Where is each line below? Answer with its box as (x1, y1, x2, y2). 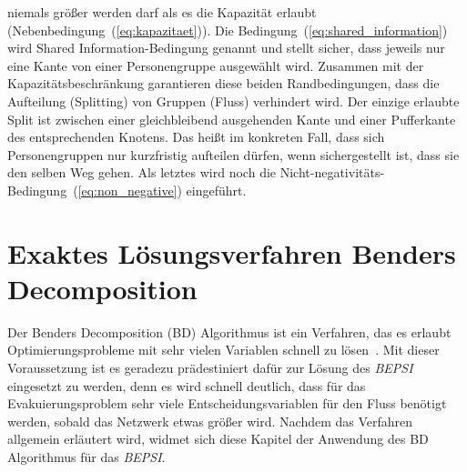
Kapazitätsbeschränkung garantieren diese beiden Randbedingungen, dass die (7, 74, 440, 93)
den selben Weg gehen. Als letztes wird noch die (7, 163, 277, 182)
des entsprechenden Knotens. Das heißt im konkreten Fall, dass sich (7, 127, 385, 146)
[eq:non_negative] (77, 180, 178, 199)
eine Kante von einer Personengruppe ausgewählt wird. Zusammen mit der (7, 55, 424, 75)
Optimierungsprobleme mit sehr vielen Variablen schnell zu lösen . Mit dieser (7, 340, 440, 359)
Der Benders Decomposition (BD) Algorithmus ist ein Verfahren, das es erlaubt (7, 322, 452, 341)
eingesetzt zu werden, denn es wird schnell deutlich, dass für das (7, 376, 366, 395)
